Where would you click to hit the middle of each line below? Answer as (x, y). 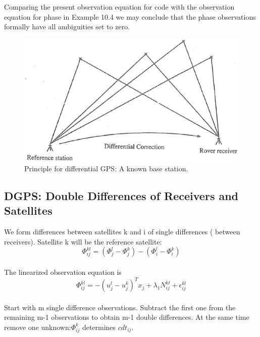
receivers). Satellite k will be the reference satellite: (83, 241)
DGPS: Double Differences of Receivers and (121, 196)
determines (99, 327)
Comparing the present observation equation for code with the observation (119, 7)
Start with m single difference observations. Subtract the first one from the (120, 307)
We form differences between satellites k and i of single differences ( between (122, 232)
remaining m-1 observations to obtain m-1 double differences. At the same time (127, 317)
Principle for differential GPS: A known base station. (106, 169)
